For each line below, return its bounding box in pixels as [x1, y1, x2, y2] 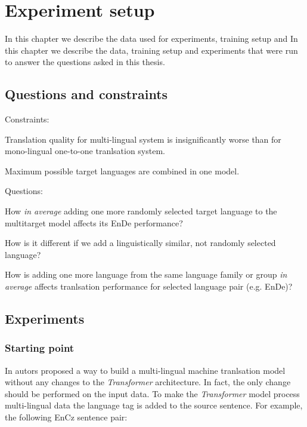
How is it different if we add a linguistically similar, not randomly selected [5, 236, 276, 249]
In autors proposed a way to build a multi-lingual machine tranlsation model [5, 364, 286, 376]
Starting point [5, 340, 75, 355]
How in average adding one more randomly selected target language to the [5, 205, 277, 217]
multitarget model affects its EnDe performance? [5, 216, 183, 229]
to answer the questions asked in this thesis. [5, 56, 165, 68]
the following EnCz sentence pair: [5, 411, 128, 423]
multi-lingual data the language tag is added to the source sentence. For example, [5, 399, 303, 411]
